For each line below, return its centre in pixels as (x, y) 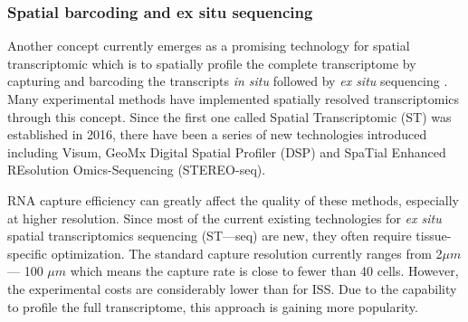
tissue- (434, 236)
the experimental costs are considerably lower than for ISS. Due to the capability (232, 288)
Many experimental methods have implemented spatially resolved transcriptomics (234, 99)
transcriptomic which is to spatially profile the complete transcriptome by (212, 63)
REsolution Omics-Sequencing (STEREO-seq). (137, 170)
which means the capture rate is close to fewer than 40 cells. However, (264, 271)
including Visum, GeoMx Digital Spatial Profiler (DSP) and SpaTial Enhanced (227, 152)
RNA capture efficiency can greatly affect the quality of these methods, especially (233, 199)
